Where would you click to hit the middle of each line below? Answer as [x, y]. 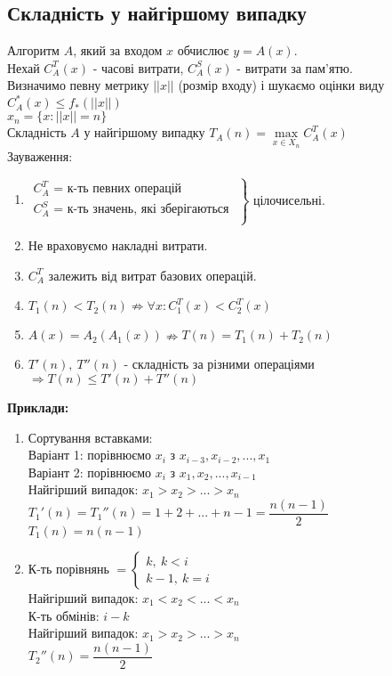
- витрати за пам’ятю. [295, 67]
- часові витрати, [138, 67]
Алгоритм [33, 50]
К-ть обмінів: [64, 615]
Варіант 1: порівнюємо [90, 455]
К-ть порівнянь [68, 569]
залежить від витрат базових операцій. [152, 275]
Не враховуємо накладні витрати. [118, 245]
